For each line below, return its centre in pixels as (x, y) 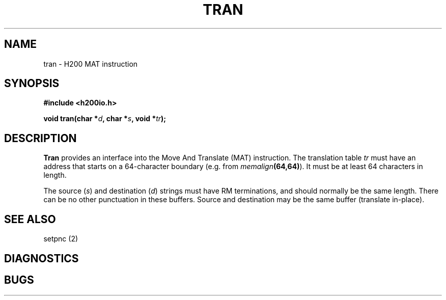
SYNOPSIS (32, 84)
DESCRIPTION (40, 138)
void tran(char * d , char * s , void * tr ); (105, 119)
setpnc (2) (61, 239)
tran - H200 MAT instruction (91, 64)
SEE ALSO (30, 219)
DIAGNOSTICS (41, 258)
